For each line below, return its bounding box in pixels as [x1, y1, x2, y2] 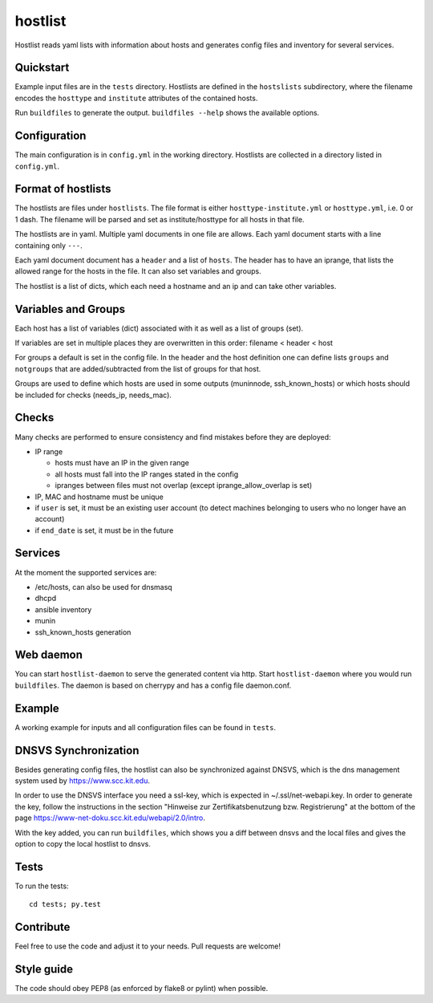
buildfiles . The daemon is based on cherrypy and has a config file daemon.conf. [14, 680, 292, 690]
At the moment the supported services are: [14, 567, 157, 577]
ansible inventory [34, 604, 92, 614]
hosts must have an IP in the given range [55, 458, 190, 468]
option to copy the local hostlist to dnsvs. [14, 839, 152, 848]
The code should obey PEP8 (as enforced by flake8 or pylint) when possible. [14, 984, 269, 993]
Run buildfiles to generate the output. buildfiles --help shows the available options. [14, 108, 320, 118]
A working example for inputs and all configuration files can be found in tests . [14, 722, 277, 732]
